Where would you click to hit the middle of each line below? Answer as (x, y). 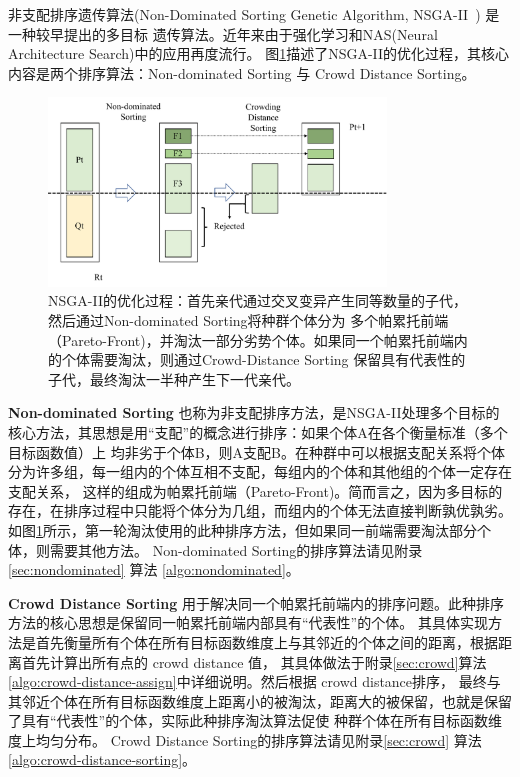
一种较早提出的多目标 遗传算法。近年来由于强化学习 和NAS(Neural (223, 33)
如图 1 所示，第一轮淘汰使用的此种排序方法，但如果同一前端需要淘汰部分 (242, 529)
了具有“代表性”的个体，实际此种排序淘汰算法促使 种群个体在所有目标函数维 (255, 720)
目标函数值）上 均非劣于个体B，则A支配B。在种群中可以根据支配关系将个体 (256, 451)
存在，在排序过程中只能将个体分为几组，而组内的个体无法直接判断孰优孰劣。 (260, 510)
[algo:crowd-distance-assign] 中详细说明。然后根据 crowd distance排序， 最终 (247, 681)
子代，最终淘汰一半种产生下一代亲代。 (174, 378)
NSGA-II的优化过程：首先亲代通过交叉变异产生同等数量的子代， (257, 300)
